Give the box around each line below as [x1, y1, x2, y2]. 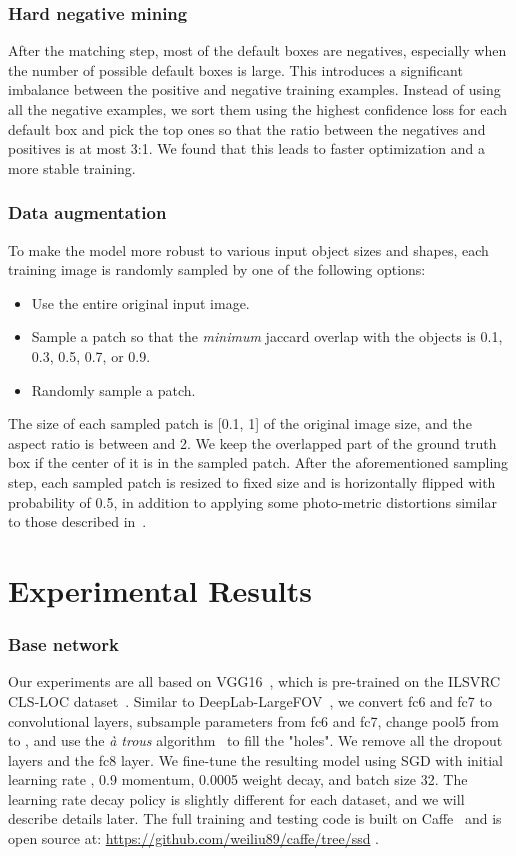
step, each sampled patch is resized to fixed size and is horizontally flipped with [8, 471, 496, 492]
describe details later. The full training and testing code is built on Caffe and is [8, 808, 502, 829]
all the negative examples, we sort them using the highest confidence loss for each [8, 99, 508, 119]
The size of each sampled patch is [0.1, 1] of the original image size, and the [8, 413, 472, 434]
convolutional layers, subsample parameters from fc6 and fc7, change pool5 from [8, 710, 499, 731]
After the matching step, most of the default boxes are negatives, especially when [8, 40, 507, 61]
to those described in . [8, 511, 147, 532]
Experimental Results [8, 569, 312, 610]
